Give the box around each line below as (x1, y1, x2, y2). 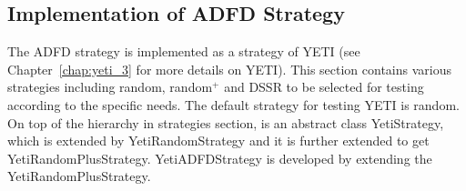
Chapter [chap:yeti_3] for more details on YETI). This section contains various (7, 59, 452, 78)
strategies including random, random (7, 77, 213, 96)
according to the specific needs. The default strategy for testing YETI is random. (7, 95, 460, 114)
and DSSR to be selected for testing (224, 77, 424, 96)
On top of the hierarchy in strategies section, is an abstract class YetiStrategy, (7, 113, 444, 132)
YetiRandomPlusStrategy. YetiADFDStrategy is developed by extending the (7, 148, 432, 167)
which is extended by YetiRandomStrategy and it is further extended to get (7, 131, 430, 150)
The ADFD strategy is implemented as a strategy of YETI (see (7, 42, 360, 61)
